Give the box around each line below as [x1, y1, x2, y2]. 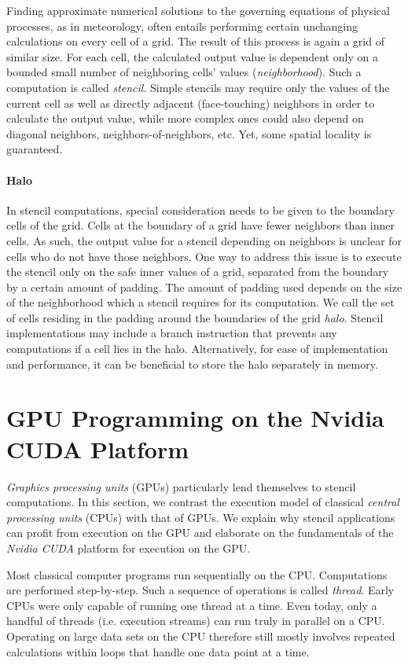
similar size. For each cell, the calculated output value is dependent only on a [6, 48, 378, 64]
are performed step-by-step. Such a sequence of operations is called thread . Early [6, 582, 395, 598]
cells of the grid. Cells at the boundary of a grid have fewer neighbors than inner [6, 217, 395, 233]
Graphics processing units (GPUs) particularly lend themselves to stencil [6, 478, 356, 494]
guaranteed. [6, 141, 63, 157]
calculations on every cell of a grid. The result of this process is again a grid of [6, 33, 384, 50]
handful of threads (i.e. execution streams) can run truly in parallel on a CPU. [6, 612, 385, 629]
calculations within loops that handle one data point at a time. [6, 643, 310, 659]
